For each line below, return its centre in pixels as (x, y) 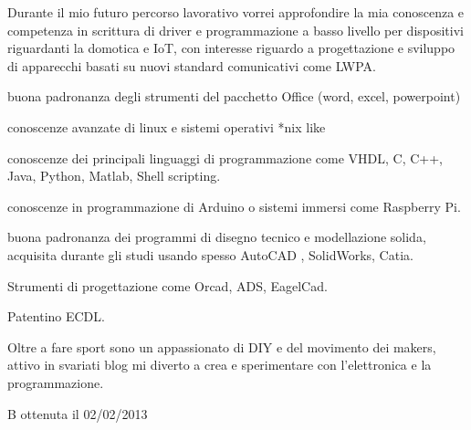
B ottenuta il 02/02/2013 (78, 413)
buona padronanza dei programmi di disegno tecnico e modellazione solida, (217, 237)
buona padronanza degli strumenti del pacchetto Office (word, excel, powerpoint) (234, 96)
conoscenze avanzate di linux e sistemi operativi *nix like (167, 126)
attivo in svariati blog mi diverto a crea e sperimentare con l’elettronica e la (220, 365)
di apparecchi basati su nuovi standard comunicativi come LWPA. (192, 65)
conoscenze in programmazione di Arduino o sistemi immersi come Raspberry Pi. (234, 206)
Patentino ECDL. (56, 316)
